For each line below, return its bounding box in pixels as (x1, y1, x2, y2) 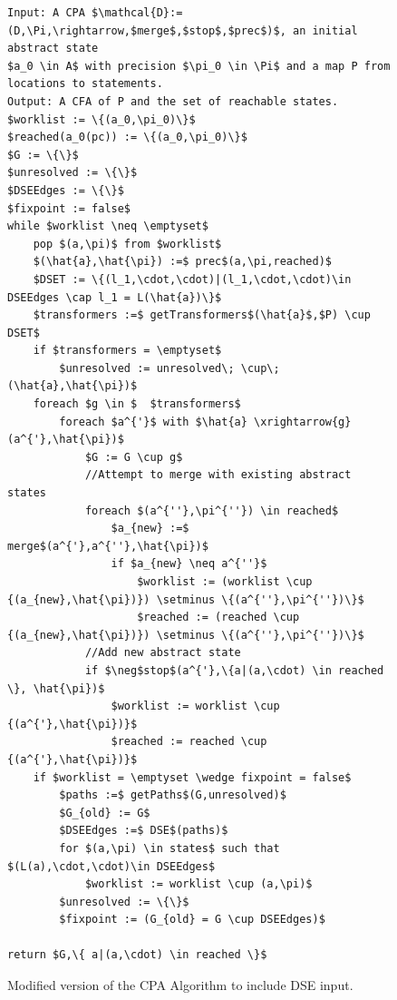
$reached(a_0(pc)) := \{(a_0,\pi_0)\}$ (7, 131, 247, 144)
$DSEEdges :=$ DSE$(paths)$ (59, 824, 228, 838)
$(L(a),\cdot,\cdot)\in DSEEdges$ (7, 859, 216, 873)
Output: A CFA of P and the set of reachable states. (7, 94, 339, 108)
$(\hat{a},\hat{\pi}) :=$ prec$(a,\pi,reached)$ (33, 255, 332, 269)
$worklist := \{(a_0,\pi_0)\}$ (7, 113, 196, 126)
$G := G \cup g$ (84, 450, 183, 464)
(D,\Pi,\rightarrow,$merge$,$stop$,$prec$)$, (7, 24, 286, 37)
